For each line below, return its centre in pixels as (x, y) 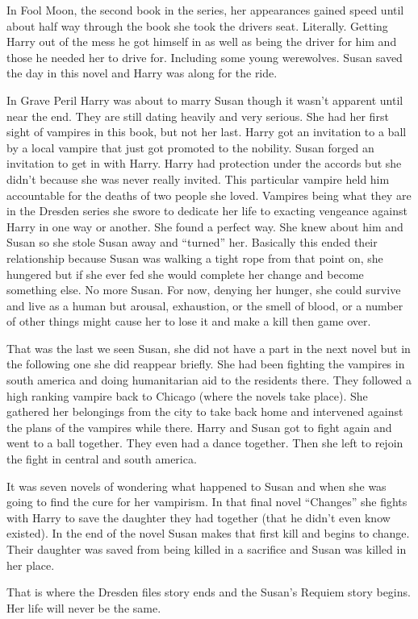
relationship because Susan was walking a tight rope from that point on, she (195, 258)
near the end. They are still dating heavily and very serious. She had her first (198, 116)
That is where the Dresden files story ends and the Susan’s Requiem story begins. (209, 592)
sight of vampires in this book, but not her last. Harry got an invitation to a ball (207, 132)
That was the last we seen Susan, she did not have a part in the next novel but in (209, 348)
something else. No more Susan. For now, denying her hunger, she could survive (204, 290)
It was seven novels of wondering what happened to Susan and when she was (196, 486)
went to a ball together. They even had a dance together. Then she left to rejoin (205, 443)
